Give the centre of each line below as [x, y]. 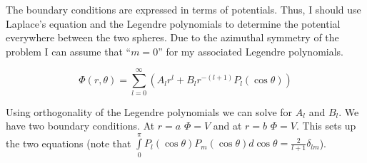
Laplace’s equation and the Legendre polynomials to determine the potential [173, 23]
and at [227, 126]
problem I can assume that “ [69, 51]
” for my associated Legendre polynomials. [251, 51]
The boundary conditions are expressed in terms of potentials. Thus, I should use [183, 9]
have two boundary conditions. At [80, 126]
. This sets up [326, 126]
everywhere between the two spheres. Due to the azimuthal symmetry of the [172, 37]
